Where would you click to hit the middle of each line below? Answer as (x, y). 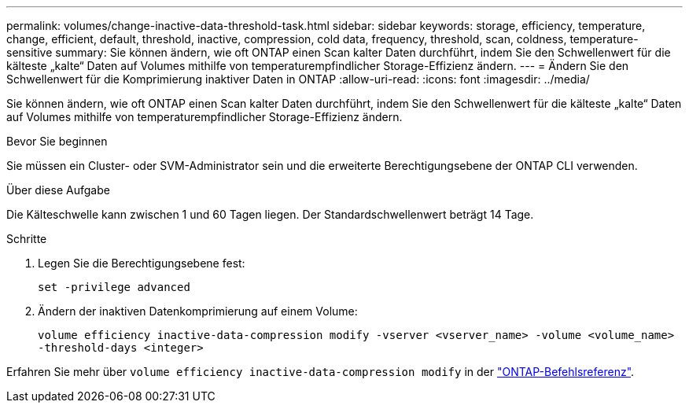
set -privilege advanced (114, 287)
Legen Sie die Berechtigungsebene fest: (142, 263)
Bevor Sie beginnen (57, 141)
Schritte (27, 239)
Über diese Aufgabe (58, 190)
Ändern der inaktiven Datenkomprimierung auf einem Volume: (198, 311)
